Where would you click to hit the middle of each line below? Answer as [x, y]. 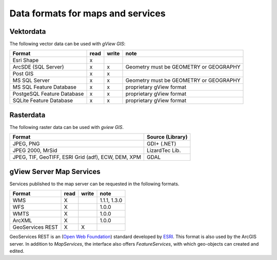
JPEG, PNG [26, 144]
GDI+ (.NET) [162, 144]
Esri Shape [26, 60]
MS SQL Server [31, 80]
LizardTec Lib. [164, 150]
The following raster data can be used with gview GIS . [67, 127]
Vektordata [28, 31]
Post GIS [23, 74]
